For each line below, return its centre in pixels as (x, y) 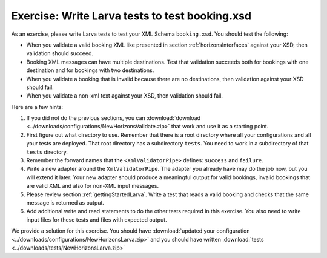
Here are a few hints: (37, 107)
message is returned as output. (65, 202)
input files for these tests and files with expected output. (97, 220)
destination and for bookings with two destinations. (90, 70)
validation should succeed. (60, 53)
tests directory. (47, 152)
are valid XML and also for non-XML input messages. (93, 186)
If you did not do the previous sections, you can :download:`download (114, 118)
